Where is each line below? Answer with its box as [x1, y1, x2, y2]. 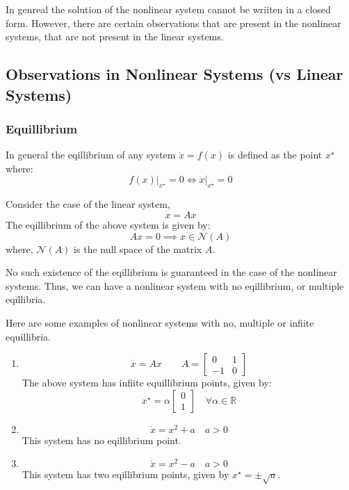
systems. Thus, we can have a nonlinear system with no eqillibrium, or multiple [6, 278, 344, 293]
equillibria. [6, 329, 51, 343]
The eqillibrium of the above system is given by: [6, 217, 211, 231]
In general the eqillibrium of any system [6, 147, 176, 162]
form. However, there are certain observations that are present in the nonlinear [6, 15, 341, 30]
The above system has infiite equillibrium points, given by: [22, 375, 272, 390]
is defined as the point [227, 147, 323, 162]
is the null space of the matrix [74, 241, 202, 256]
